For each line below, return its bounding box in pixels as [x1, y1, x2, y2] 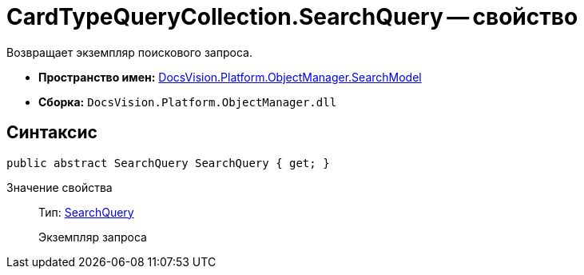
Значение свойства [6, 180, 113, 194]
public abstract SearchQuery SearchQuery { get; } [6, 156, 330, 169]
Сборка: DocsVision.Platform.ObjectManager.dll [38, 94, 337, 109]
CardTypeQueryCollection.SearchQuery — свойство [6, 3, 578, 30]
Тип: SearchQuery [38, 205, 134, 219]
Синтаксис [6, 122, 97, 143]
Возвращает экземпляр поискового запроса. [6, 45, 252, 59]
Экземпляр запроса [38, 229, 147, 244]
